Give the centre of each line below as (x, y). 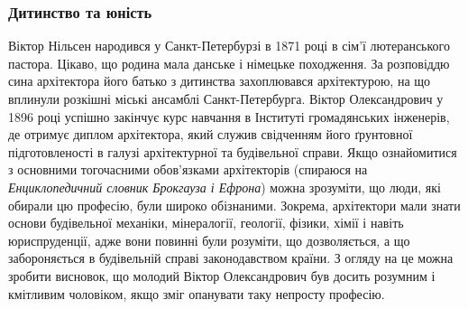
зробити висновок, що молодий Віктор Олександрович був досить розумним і (222, 275)
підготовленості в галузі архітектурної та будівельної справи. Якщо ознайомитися (233, 151)
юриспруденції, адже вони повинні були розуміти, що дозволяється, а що (209, 240)
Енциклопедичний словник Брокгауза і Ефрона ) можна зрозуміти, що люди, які (225, 187)
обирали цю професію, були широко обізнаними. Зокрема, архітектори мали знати (234, 205)
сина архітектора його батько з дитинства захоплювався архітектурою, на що (220, 81)
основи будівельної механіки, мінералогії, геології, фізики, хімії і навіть (206, 223)
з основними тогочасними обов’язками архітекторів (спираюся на (188, 169)
